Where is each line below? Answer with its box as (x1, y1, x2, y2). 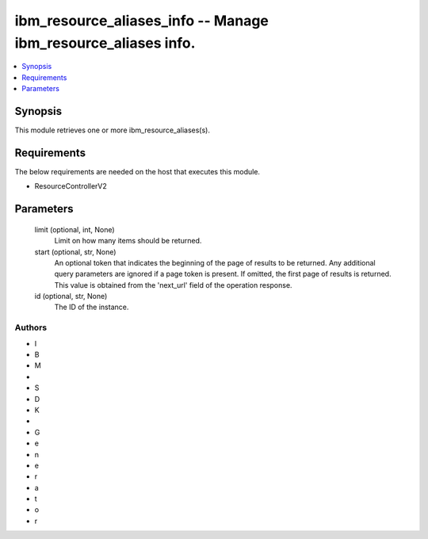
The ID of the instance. (54, 302, 129, 312)
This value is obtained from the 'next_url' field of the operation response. (54, 280, 292, 289)
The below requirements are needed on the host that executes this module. (14, 166, 261, 176)
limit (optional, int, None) (34, 224, 115, 234)
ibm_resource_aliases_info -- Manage (14, 12, 269, 29)
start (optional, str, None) (34, 247, 117, 257)
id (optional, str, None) (34, 292, 108, 301)
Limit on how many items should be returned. (54, 236, 202, 246)
